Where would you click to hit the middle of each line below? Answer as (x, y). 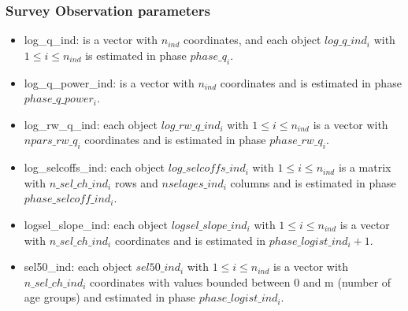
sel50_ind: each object (78, 267)
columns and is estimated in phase (313, 182)
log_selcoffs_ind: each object (95, 167)
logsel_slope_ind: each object (96, 224)
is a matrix (365, 167)
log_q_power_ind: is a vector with (109, 82)
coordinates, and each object (252, 40)
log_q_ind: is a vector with (91, 40)
